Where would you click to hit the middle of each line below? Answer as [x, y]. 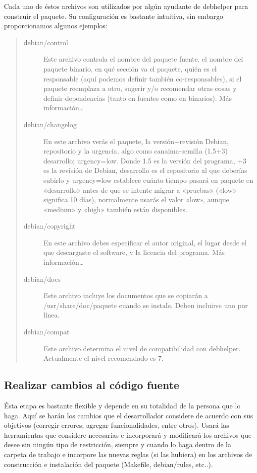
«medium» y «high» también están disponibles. [115, 209]
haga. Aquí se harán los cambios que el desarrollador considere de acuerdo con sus [128, 415]
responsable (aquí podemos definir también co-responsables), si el [142, 78]
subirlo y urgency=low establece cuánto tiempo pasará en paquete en [148, 180]
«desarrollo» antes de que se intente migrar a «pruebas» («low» [140, 190]
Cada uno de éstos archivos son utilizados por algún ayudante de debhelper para [126, 6]
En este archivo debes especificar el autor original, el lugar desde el [145, 242]
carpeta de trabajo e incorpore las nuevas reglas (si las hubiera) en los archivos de [128, 454]
